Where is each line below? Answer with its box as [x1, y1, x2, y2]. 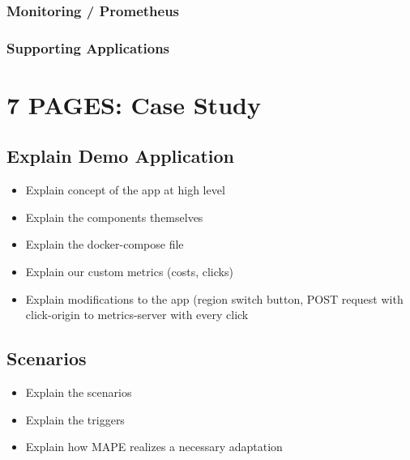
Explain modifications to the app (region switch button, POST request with [25, 290, 404, 307]
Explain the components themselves [25, 208, 203, 225]
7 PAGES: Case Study [6, 87, 261, 121]
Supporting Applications [6, 37, 170, 57]
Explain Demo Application [6, 143, 234, 168]
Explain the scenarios [25, 384, 132, 401]
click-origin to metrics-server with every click [25, 306, 249, 323]
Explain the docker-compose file [25, 236, 184, 253]
